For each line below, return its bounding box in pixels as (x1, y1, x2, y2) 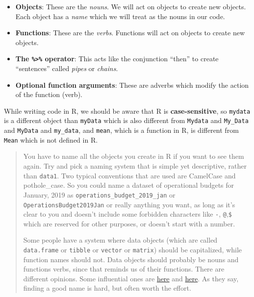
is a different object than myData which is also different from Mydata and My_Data (4, 115, 249, 125)
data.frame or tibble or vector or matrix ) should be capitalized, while (23, 245, 242, 255)
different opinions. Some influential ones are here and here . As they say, (23, 273, 239, 283)
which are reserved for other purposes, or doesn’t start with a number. (23, 218, 235, 228)
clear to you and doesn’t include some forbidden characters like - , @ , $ (23, 209, 232, 219)
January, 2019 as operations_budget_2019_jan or (23, 189, 176, 199)
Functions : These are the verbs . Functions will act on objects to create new (15, 27, 245, 38)
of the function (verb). (15, 89, 82, 99)
